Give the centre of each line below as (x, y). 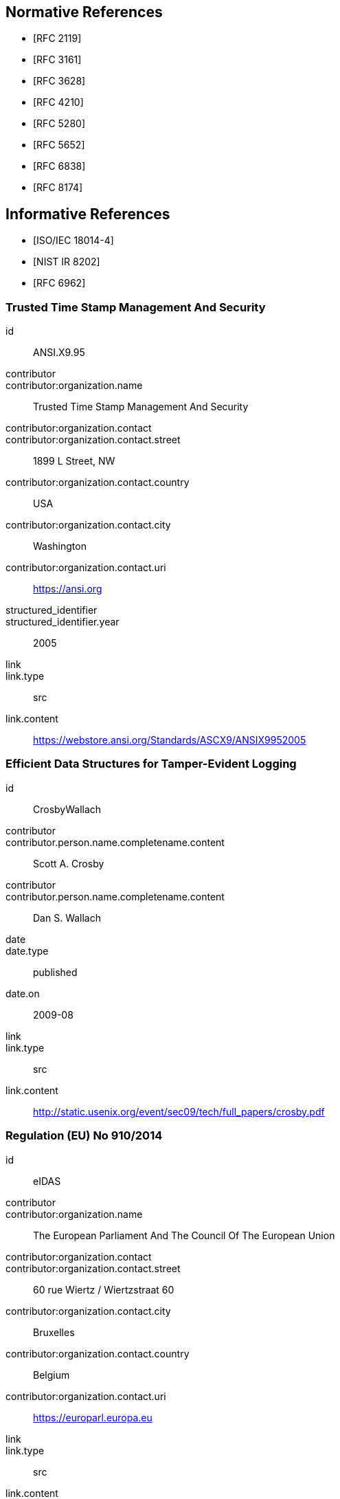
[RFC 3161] (57, 60)
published (55, 972)
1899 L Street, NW (74, 461)
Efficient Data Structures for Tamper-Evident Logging (151, 764)
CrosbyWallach (67, 809)
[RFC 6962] (59, 283)
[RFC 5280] (59, 124)
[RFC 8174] (58, 188)
